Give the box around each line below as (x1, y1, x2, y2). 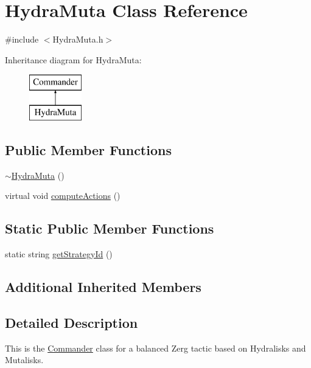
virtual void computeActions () (5, 189, 121, 202)
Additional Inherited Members (5, 277, 201, 296)
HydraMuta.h (52, 33, 103, 46)
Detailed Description (5, 313, 138, 332)
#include (5, 33, 39, 46)
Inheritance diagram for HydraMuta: (5, 53, 142, 66)
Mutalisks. (5, 353, 44, 366)
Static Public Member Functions (5, 219, 214, 238)
